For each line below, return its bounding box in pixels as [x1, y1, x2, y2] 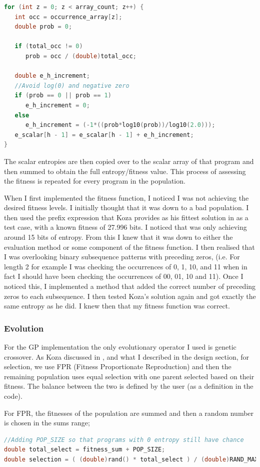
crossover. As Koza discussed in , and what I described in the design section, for [4, 351, 249, 362]
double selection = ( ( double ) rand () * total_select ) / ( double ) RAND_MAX [4, 455, 258, 463]
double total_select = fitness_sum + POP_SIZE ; [4, 446, 165, 453]
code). [4, 391, 22, 401]
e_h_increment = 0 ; [25, 101, 90, 109]
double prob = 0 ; [14, 23, 72, 31]
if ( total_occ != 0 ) [14, 43, 83, 50]
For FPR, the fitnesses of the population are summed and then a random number [4, 407, 254, 418]
